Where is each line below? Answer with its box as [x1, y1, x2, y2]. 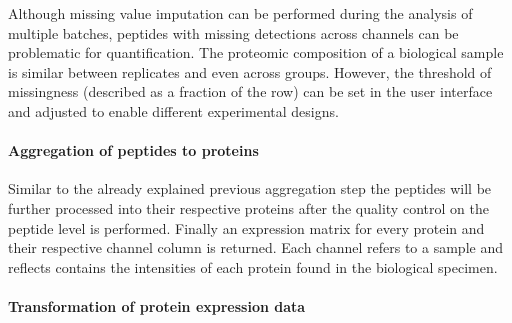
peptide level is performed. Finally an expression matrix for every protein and [8, 217, 485, 238]
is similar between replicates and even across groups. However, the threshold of [8, 61, 492, 82]
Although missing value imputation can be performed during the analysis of [8, 3, 473, 23]
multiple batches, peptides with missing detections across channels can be [8, 22, 459, 43]
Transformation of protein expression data [8, 295, 306, 316]
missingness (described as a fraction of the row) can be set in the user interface [8, 81, 493, 102]
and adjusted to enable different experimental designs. [8, 100, 339, 121]
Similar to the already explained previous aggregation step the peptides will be [8, 178, 492, 199]
